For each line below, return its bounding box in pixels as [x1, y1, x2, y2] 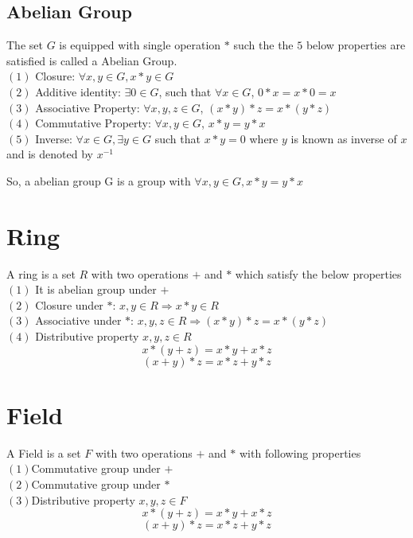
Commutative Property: [35, 115, 151, 131]
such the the [233, 37, 294, 53]
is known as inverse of [290, 130, 397, 146]
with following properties [239, 444, 361, 461]
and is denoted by [6, 146, 93, 162]
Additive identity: [35, 83, 121, 99]
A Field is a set [6, 444, 81, 461]
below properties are [306, 37, 406, 53]
